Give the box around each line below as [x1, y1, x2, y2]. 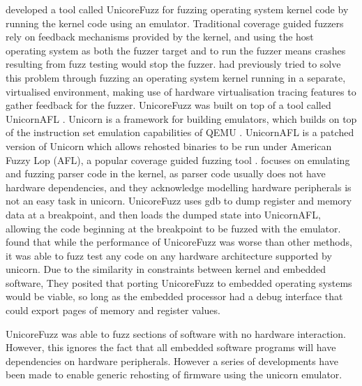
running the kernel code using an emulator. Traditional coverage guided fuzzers [6, 15, 344, 30]
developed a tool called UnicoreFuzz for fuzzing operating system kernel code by [6, 2, 349, 16]
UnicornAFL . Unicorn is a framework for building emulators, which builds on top [6, 111, 357, 126]
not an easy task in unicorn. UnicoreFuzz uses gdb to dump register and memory [6, 193, 352, 208]
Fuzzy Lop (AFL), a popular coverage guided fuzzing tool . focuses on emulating [6, 152, 350, 167]
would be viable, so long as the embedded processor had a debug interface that [6, 289, 343, 304]
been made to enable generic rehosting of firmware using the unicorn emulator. [6, 367, 342, 382]
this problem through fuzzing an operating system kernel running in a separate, [6, 70, 346, 84]
